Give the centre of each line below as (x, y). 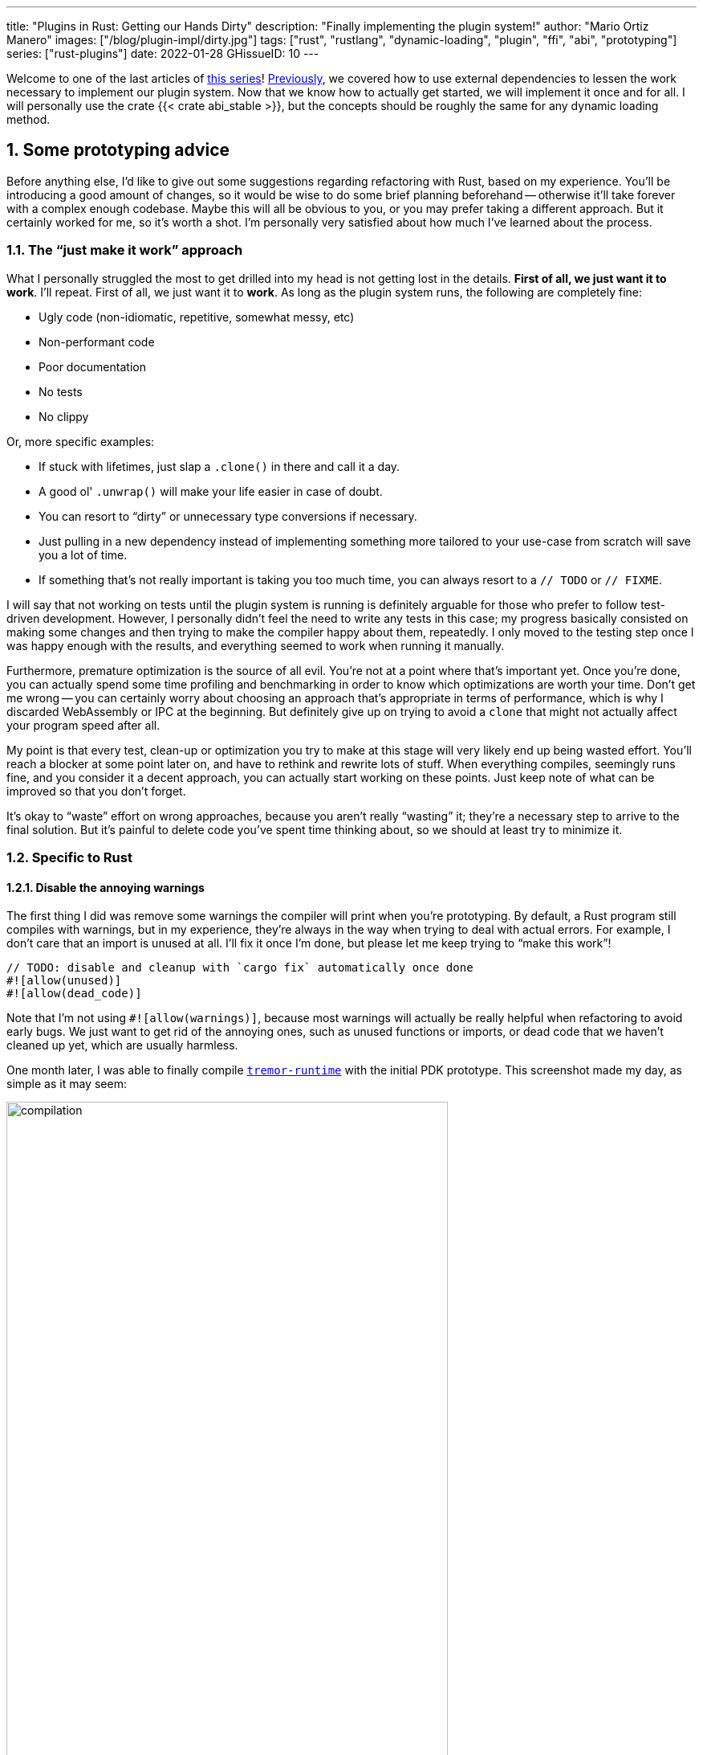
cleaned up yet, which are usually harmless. (122, 1045)
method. (28, 119)
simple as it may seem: (67, 1084)
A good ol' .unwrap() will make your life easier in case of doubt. (211, 491)
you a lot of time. (83, 554)
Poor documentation (92, 366)
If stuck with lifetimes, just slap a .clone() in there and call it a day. (219, 466)
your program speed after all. (83, 725)
